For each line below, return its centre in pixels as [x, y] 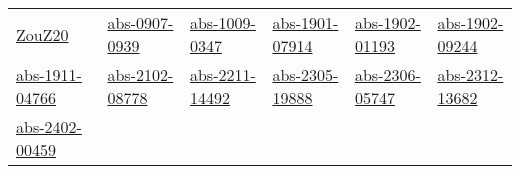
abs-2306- [387, 74]
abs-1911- [49, 74]
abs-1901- [305, 22]
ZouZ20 [42, 34]
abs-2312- [470, 74]
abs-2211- [222, 74]
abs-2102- [140, 74]
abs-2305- [305, 74]
